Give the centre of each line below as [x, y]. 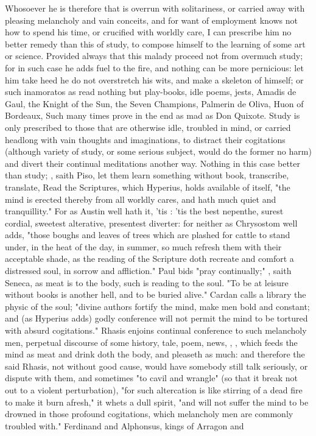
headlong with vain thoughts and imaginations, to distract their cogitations [145, 139]
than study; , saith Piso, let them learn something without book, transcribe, [147, 175]
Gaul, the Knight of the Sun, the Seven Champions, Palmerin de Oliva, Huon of [154, 103]
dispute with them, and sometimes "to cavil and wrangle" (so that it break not [152, 378]
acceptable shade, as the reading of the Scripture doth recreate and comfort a [149, 258]
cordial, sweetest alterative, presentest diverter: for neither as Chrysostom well [151, 223]
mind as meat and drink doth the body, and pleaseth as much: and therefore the [155, 354]
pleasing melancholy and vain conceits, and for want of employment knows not [151, 20]
